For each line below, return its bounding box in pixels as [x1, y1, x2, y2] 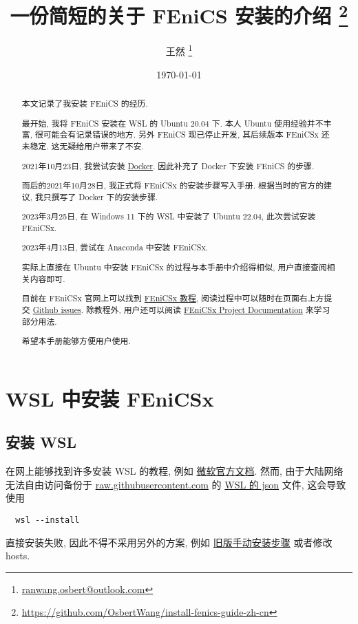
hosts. [6, 548, 30, 563]
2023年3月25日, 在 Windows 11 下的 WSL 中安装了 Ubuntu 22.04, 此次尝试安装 [21, 211, 316, 222]
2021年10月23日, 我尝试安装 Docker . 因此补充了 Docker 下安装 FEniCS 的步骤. [21, 160, 315, 171]
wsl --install [15, 515, 80, 525]
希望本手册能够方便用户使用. [21, 335, 131, 347]
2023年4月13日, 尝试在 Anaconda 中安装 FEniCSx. [21, 241, 209, 253]
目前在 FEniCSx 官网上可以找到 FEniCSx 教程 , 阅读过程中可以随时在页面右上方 [21, 292, 324, 304]
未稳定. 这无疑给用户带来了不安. [21, 140, 144, 151]
